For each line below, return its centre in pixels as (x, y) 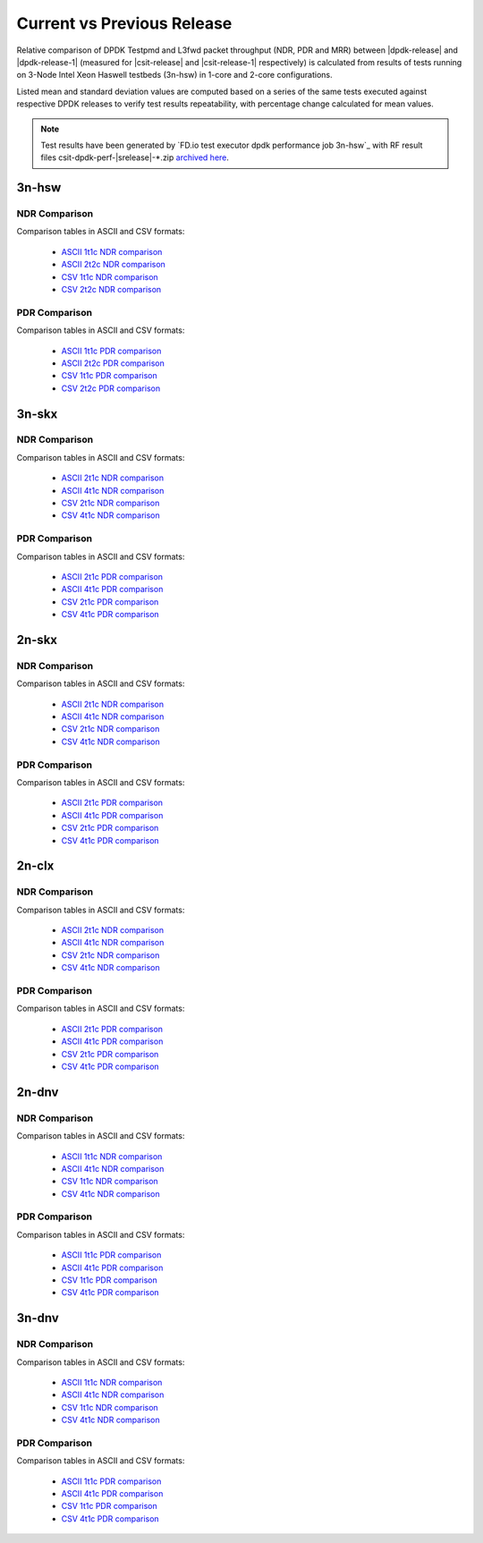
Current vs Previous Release (124, 23)
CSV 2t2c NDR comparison (111, 289)
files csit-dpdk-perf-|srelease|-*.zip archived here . (135, 157)
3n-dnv (38, 1318)
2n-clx (35, 866)
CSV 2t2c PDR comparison (111, 388)
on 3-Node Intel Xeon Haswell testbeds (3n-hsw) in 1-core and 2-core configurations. (174, 75)
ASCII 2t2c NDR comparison (113, 265)
